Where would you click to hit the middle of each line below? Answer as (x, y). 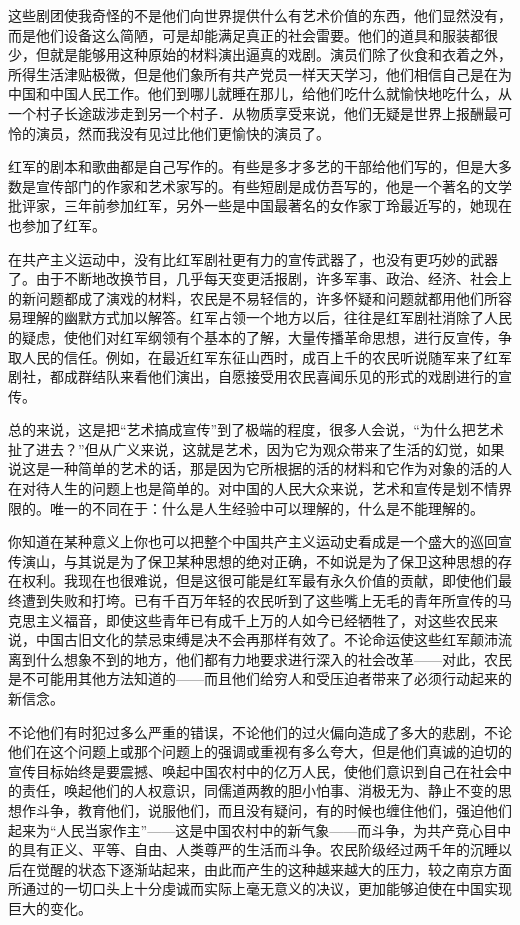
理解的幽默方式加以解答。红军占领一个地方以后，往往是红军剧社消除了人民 (266, 317)
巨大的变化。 (50, 907)
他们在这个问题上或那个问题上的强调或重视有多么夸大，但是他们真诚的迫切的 (260, 751)
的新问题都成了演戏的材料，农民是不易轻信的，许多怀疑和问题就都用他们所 (253, 297)
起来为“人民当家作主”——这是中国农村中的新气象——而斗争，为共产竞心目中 (260, 829)
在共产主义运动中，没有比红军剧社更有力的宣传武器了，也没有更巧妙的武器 (253, 258)
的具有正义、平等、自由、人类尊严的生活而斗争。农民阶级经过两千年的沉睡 (253, 849)
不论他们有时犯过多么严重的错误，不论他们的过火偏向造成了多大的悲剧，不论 (260, 731)
